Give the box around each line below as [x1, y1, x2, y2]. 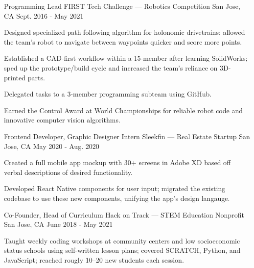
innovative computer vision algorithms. [4, 115, 120, 125]
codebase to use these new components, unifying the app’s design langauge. [4, 193, 230, 203]
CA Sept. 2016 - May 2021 [4, 10, 84, 21]
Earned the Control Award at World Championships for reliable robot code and [4, 105, 243, 115]
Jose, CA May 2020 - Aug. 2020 [4, 141, 99, 151]
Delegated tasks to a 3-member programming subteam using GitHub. [4, 89, 212, 99]
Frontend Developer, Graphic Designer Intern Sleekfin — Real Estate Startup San [4, 131, 250, 141]
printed [4, 72, 26, 82]
